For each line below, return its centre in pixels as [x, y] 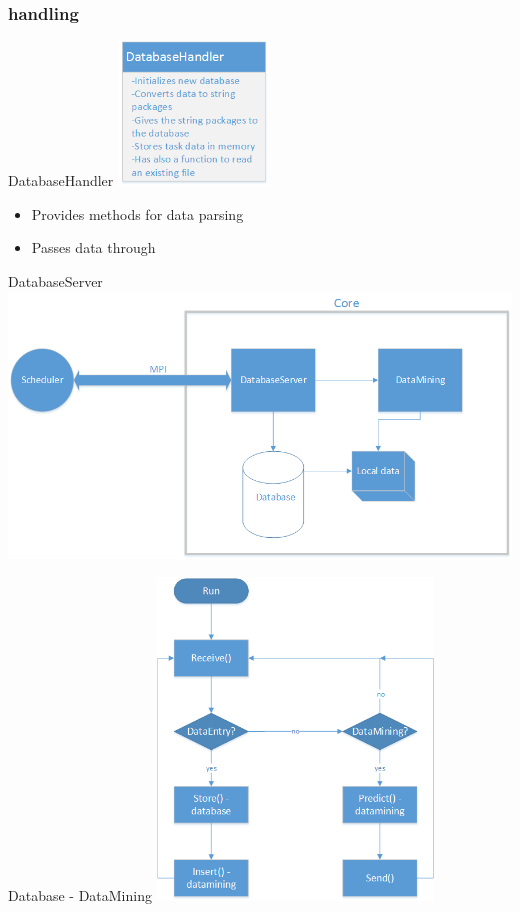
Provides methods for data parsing [137, 213]
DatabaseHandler [61, 179]
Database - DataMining [80, 895]
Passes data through [93, 247]
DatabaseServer [55, 280]
